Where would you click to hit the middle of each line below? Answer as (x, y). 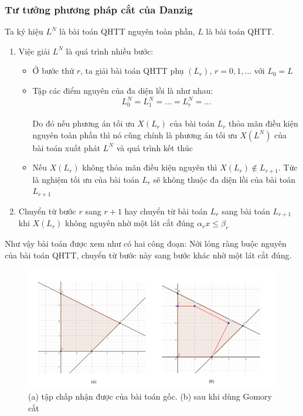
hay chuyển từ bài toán (166, 211)
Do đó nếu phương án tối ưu (84, 123)
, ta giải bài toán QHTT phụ (132, 71)
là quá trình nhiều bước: (110, 51)
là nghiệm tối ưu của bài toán (86, 179)
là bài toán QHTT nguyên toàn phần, (127, 31)
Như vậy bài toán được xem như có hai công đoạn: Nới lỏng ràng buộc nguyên (146, 243)
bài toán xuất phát (67, 147)
